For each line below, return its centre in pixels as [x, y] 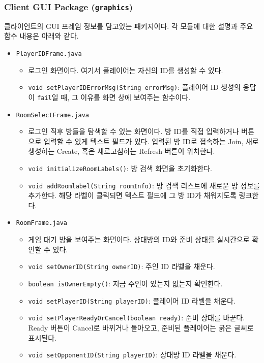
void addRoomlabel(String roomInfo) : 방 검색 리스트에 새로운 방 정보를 [144, 185]
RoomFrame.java [42, 223]
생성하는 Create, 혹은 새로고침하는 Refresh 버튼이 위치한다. [122, 151]
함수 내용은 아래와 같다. [41, 36]
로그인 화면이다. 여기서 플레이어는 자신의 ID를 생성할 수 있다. [126, 70]
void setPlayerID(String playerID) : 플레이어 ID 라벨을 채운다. [132, 300]
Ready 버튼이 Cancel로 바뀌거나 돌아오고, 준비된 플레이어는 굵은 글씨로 [141, 327]
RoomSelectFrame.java [52, 115]
